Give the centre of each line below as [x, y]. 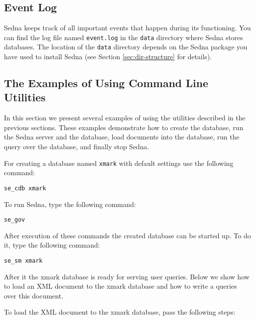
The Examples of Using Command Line [106, 83]
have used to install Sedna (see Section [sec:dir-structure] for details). [108, 57]
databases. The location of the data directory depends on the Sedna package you [126, 47]
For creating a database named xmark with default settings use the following [119, 163]
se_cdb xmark [25, 188]
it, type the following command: [52, 245]
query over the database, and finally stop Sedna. [76, 147]
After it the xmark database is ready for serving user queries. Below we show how [127, 276]
